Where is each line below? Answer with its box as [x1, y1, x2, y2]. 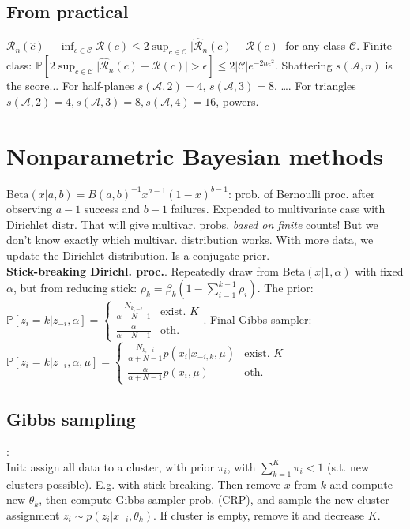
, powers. [216, 92, 259, 109]
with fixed [355, 262, 404, 279]
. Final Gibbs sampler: [203, 310, 312, 327]
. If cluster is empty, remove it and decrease [152, 506, 365, 523]
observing [6, 201, 53, 217]
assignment [6, 506, 60, 523]
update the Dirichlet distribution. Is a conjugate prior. [6, 246, 270, 263]
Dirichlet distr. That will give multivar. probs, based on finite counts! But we [6, 216, 378, 232]
